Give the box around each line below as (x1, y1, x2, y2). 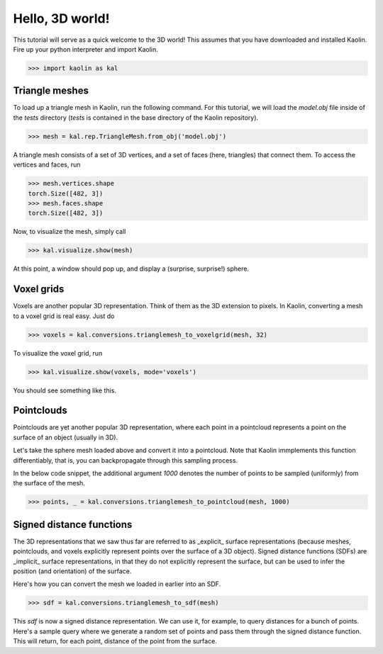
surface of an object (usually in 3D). (13, 433, 118, 441)
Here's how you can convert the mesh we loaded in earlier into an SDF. (13, 580, 221, 588)
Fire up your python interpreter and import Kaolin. (13, 45, 159, 53)
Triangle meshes (13, 85, 89, 97)
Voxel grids (13, 283, 65, 295)
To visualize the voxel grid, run (13, 349, 103, 357)
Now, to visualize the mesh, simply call (13, 227, 126, 236)
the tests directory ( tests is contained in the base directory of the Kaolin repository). (13, 113, 259, 122)
